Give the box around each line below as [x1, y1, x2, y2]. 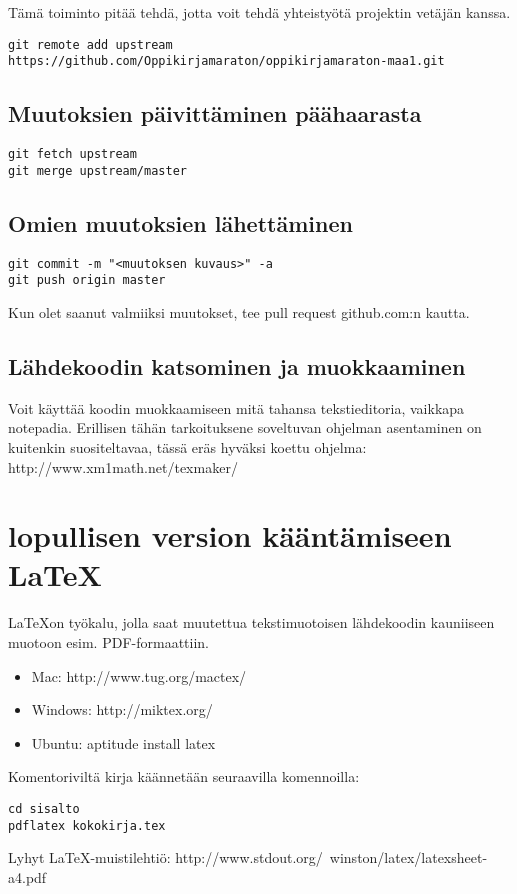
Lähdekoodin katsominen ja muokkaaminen [8, 350, 466, 381]
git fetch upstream [8, 147, 137, 162]
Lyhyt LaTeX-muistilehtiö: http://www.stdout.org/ [8, 847, 323, 868]
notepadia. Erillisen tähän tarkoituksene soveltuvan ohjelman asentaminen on [8, 417, 482, 438]
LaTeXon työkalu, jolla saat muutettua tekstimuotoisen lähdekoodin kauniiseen [8, 612, 495, 633]
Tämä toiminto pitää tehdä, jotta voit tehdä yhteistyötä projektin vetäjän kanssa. [8, 2, 511, 22]
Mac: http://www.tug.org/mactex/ [31, 665, 247, 686]
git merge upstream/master [8, 163, 187, 178]
